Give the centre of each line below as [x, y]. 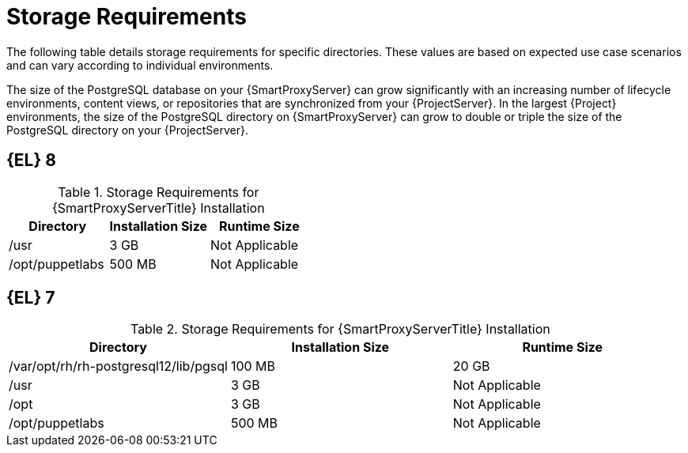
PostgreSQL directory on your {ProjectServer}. [127, 130]
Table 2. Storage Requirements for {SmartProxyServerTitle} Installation [340, 329]
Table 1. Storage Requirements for [159, 192]
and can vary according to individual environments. [140, 65]
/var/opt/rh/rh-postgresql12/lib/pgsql [118, 366]
